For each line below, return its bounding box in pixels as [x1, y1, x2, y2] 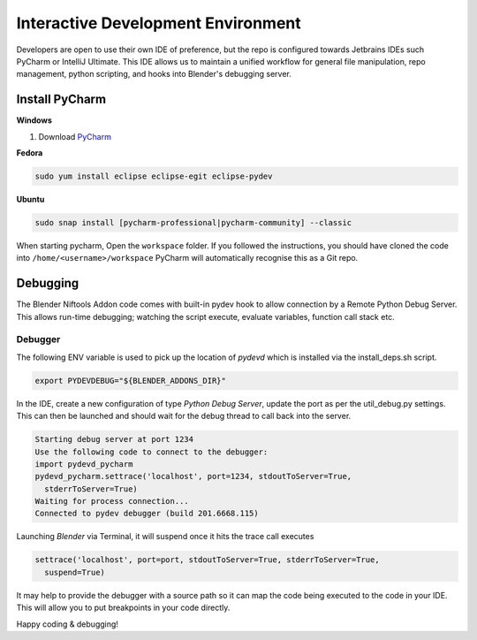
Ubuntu [16, 194, 45, 204]
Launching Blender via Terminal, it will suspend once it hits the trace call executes [16, 531, 314, 542]
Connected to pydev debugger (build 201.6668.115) [34, 508, 260, 519]
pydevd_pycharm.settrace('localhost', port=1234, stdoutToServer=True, [34, 471, 352, 482]
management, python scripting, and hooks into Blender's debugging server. [16, 69, 291, 80]
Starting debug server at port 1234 [34, 434, 194, 445]
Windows [16, 115, 52, 126]
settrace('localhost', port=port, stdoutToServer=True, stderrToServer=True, [34, 555, 380, 565]
